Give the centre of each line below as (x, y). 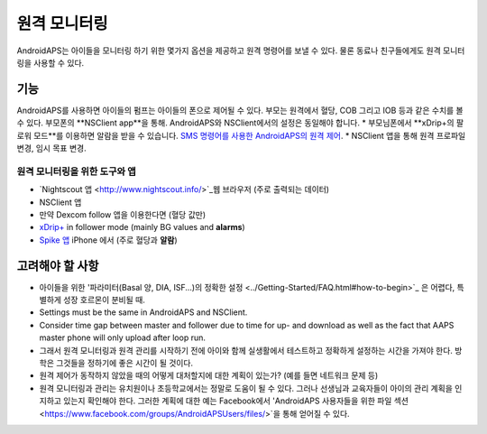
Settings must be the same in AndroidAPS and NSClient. (143, 312)
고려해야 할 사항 (58, 266)
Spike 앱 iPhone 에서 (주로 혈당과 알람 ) (108, 240)
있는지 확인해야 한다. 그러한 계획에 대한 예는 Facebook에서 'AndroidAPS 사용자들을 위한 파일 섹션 (236, 401)
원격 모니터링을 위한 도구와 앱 (77, 171)
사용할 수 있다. (59, 62)
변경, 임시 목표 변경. (51, 148)
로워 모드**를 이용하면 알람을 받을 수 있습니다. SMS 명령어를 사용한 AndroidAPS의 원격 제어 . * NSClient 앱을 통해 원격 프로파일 (241, 135)
